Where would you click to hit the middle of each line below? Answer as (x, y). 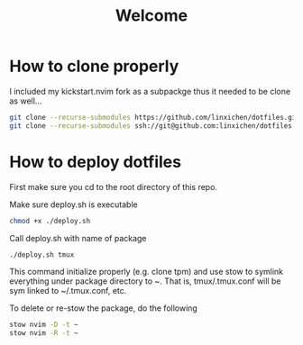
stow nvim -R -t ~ (44, 333)
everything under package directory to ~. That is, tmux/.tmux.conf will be (145, 281)
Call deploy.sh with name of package (78, 238)
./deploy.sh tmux (42, 254)
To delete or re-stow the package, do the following (104, 308)
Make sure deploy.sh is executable (73, 204)
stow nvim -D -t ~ (44, 325)
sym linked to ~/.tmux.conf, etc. (68, 291)
